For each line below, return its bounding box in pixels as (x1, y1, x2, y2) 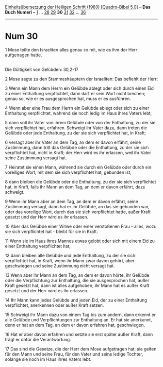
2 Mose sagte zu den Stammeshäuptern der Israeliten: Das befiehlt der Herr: (5, 76, 158, 82)
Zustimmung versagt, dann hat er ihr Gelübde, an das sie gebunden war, (5, 203, 150, 209)
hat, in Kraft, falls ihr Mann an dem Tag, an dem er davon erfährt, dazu (5, 184, 146, 190)
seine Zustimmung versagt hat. (5, 155, 67, 161)
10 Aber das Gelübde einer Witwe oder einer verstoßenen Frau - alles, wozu (5, 223, 157, 229)
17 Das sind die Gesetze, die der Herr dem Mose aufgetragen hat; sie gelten (5, 346, 157, 351)
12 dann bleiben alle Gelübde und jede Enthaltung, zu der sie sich (5, 252, 136, 258)
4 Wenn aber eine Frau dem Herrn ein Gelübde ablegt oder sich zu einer (5, 105, 149, 111)
